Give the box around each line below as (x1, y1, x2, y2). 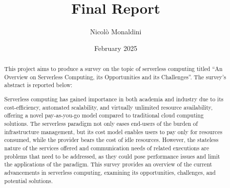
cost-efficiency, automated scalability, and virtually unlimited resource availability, (4, 103, 213, 111)
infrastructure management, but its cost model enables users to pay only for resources (4, 127, 223, 136)
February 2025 (94, 43, 137, 53)
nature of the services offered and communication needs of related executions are (4, 143, 209, 152)
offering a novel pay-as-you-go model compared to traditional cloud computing (4, 111, 204, 119)
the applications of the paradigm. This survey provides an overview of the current (4, 160, 212, 168)
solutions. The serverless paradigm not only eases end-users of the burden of (4, 119, 198, 127)
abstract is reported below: (4, 81, 73, 89)
